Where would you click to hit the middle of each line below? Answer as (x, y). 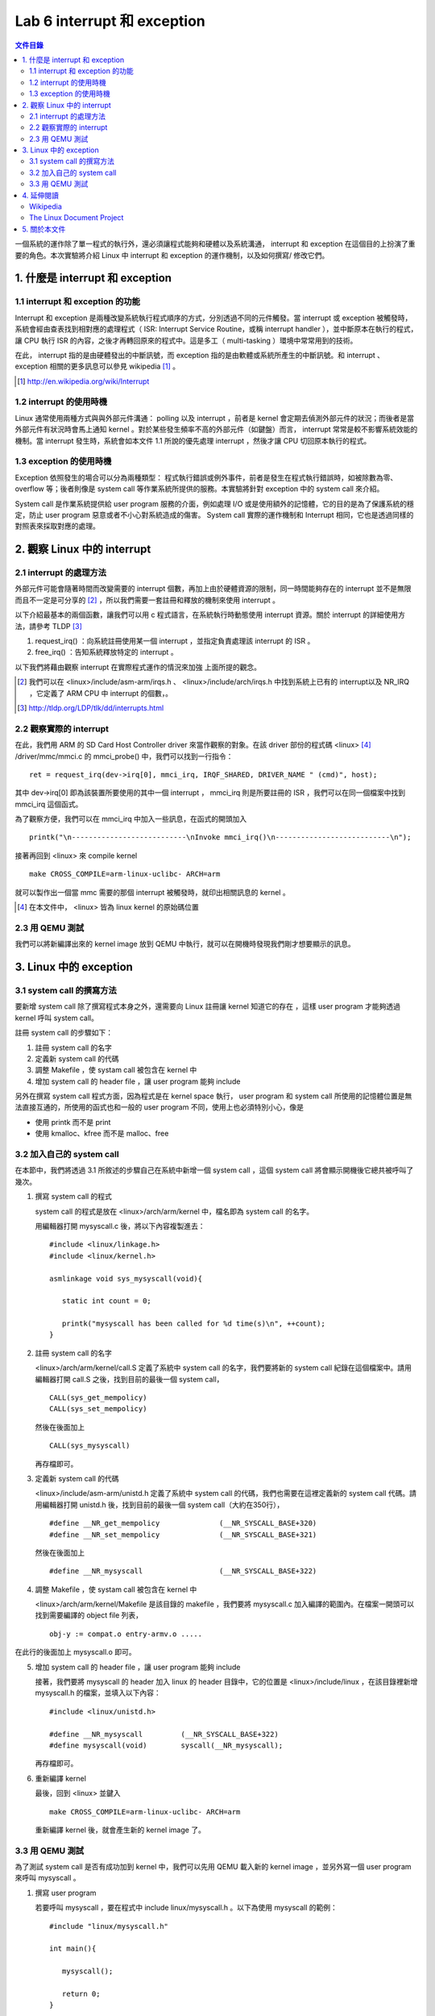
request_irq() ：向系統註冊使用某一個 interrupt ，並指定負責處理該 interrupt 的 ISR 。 (175, 641)
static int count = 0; (107, 1301)
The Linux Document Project (77, 218)
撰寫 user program (66, 1893)
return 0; (81, 1994)
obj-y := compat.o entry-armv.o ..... (126, 1634)
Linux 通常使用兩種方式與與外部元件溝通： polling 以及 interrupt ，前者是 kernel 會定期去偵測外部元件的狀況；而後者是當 (215, 418)
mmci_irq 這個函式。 (49, 804)
